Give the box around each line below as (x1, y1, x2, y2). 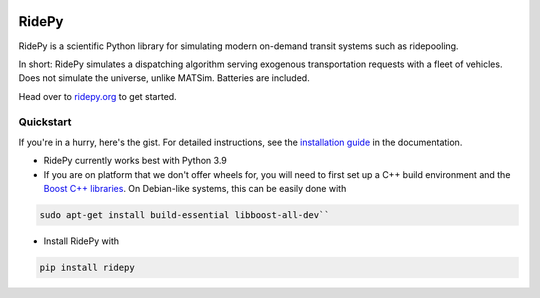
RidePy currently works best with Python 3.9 (43, 155, 227, 167)
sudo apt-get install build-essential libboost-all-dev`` (39, 209, 330, 220)
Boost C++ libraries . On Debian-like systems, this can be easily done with (43, 183, 347, 194)
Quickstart (18, 115, 72, 129)
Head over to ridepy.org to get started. (18, 90, 177, 102)
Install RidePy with (43, 235, 120, 247)
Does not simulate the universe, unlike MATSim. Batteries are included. (18, 72, 310, 84)
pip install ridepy (39, 261, 135, 273)
